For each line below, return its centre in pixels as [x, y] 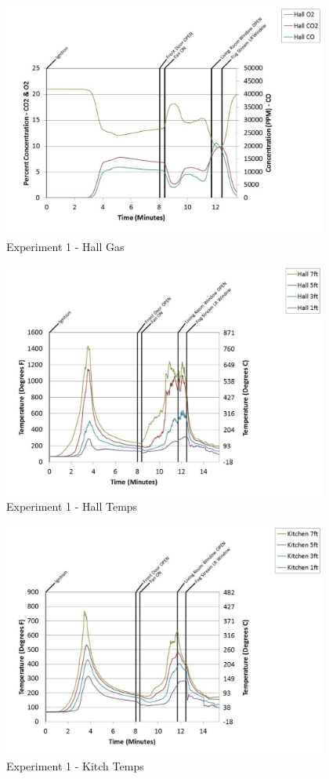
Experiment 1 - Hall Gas [65, 247]
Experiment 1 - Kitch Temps [75, 766]
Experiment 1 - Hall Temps [72, 506]
